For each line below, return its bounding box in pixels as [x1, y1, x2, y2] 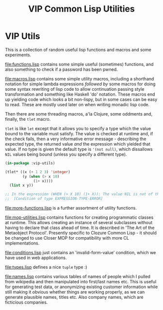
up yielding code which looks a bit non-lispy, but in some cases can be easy [5, 96, 158, 102]
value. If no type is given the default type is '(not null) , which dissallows [5, 146, 153, 152]
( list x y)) [9, 183, 34, 188]
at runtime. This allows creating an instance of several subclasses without [5, 220, 153, 226]
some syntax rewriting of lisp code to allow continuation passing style [5, 86, 145, 92]
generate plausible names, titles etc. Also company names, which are [5, 294, 144, 300]
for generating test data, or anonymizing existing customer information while [5, 284, 158, 290]
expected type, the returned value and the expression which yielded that [5, 141, 150, 147]
